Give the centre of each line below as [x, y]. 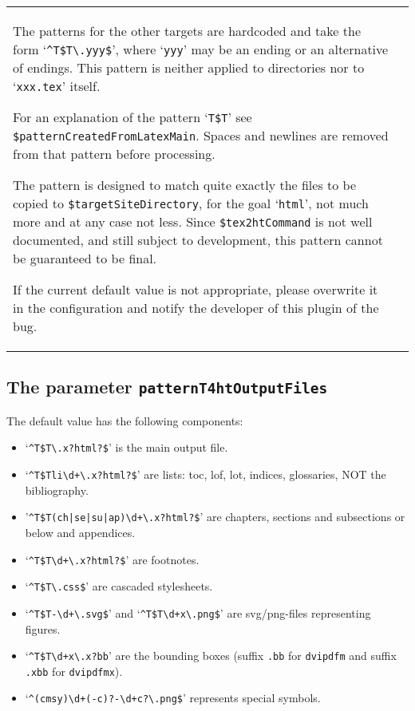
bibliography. [57, 490]
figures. [43, 628]
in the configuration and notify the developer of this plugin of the [196, 308]
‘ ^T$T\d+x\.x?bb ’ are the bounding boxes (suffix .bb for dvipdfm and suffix [211, 656]
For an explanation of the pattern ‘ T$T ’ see [132, 117]
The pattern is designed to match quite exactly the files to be [185, 185]
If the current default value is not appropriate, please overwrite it [196, 289]
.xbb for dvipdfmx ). [74, 671]
